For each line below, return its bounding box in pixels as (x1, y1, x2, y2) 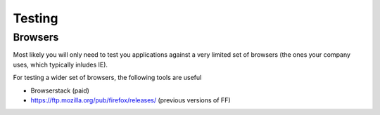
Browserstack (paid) (30, 86, 89, 95)
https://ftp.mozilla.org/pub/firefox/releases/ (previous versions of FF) (30, 95, 232, 104)
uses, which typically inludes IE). (13, 60, 108, 69)
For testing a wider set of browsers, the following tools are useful (13, 74, 202, 82)
